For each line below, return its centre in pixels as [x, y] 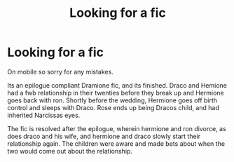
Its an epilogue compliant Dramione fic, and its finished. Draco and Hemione [117, 85]
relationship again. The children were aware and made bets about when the [116, 143]
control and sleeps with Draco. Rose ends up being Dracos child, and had [113, 107]
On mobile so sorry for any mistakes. [60, 72]
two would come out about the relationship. [70, 151]
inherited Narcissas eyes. [44, 115]
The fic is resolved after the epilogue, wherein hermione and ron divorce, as [117, 128]
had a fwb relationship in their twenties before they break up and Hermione [116, 93]
